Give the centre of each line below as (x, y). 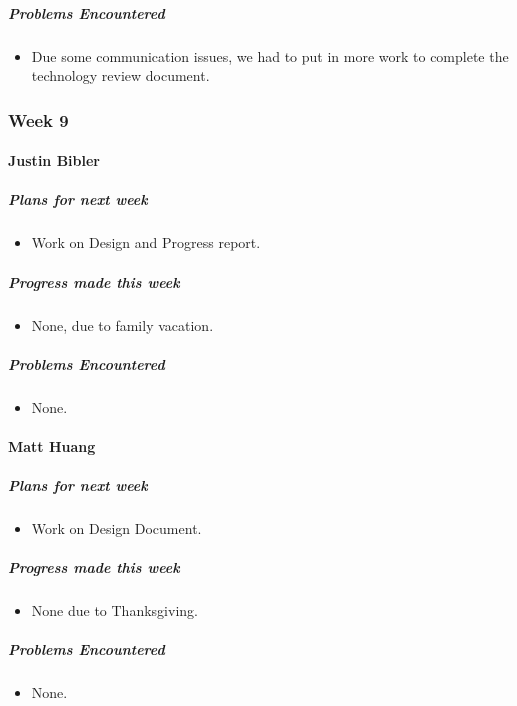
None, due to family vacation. (122, 324)
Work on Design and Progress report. (146, 242)
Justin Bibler (54, 160)
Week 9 (38, 119)
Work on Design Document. (116, 528)
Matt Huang (52, 445)
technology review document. (120, 75)
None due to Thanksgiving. (114, 610)
